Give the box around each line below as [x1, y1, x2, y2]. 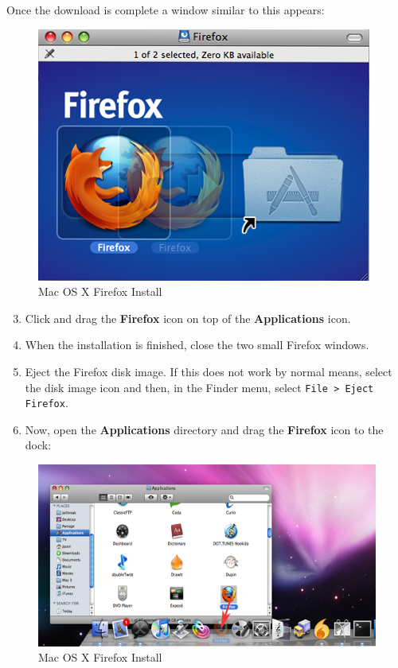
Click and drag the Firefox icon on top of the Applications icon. [25, 309, 351, 326]
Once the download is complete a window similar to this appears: [6, 2, 325, 17]
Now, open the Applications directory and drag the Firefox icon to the [25, 421, 384, 437]
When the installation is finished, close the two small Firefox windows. [25, 336, 369, 353]
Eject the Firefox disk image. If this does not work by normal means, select [25, 363, 392, 379]
